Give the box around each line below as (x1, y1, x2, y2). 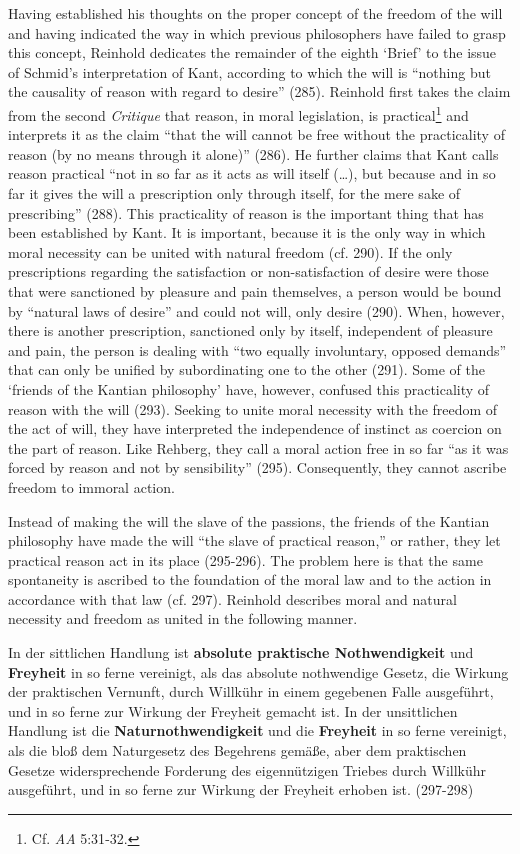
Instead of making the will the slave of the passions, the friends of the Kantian (8, 510, 490, 531)
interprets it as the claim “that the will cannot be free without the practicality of (8, 124, 505, 145)
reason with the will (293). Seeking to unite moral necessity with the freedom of (8, 398, 498, 419)
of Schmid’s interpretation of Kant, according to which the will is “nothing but (8, 61, 491, 82)
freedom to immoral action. (8, 476, 175, 497)
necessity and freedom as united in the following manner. (8, 608, 358, 629)
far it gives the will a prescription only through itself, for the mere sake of (8, 183, 461, 203)
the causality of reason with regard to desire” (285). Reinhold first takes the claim (8, 81, 511, 102)
